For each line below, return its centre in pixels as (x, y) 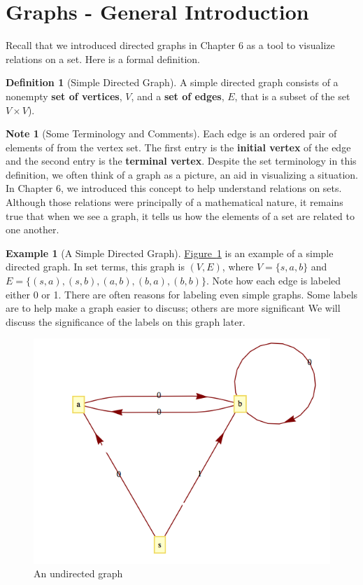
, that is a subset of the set (292, 96)
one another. (33, 229)
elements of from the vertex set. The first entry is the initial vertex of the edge (178, 147)
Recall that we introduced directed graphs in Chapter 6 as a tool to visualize (170, 45)
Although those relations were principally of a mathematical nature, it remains (175, 202)
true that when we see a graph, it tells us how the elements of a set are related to (180, 215)
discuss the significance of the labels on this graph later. (126, 321)
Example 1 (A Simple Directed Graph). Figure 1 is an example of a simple (170, 253)
